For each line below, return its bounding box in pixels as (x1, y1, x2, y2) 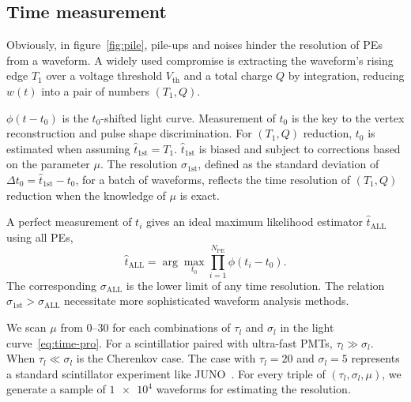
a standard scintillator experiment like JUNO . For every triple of (6, 365, 326, 381)
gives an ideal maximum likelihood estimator (145, 213, 363, 230)
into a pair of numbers (41, 82, 149, 99)
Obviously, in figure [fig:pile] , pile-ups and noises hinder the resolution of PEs (6, 36, 383, 53)
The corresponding (6, 276, 97, 293)
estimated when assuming (6, 140, 130, 156)
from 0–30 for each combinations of (60, 319, 231, 336)
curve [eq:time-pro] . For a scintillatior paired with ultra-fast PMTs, (6, 334, 333, 351)
